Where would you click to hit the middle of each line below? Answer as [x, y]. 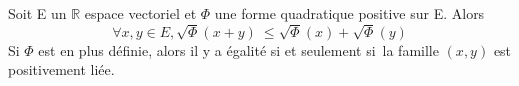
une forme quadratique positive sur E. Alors [349, 13]
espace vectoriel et [140, 13]
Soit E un [37, 13]
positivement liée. [61, 69]
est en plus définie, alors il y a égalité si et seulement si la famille [238, 49]
